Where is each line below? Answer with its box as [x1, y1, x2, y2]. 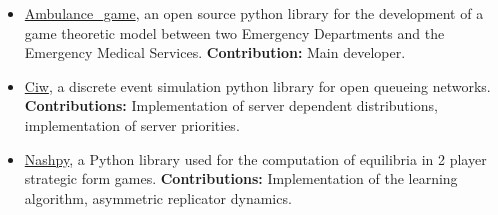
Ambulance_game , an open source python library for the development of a [24, 3, 484, 23]
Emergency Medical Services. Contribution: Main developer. [24, 42, 406, 63]
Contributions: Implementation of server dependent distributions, [24, 95, 438, 116]
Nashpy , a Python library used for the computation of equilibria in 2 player [24, 148, 487, 169]
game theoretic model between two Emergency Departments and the [24, 22, 445, 43]
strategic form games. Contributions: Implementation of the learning [24, 168, 458, 189]
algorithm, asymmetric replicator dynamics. [24, 187, 292, 208]
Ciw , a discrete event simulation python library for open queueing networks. [24, 75, 491, 96]
